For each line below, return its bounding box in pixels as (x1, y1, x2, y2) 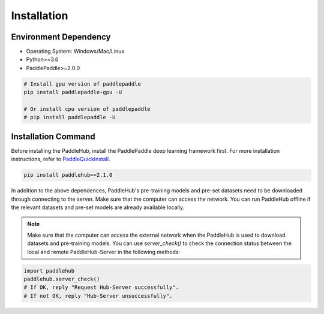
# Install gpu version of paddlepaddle (23, 80, 141, 87)
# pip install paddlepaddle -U (23, 114, 116, 121)
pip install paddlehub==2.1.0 (23, 171, 113, 179)
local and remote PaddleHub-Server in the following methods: (27, 248, 180, 255)
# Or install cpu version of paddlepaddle (23, 105, 151, 112)
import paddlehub (23, 267, 75, 274)
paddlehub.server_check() (23, 276, 100, 282)
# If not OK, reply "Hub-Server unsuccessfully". (23, 292, 173, 299)
